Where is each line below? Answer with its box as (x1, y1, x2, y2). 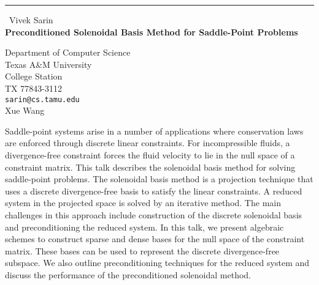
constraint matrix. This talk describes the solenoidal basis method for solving (5, 160, 296, 173)
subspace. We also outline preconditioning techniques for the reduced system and (5, 256, 310, 269)
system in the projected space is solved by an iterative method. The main (5, 196, 281, 209)
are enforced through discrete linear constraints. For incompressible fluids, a (5, 136, 290, 149)
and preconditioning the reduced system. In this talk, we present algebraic (5, 220, 284, 233)
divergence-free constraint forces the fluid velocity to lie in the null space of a (5, 149, 295, 161)
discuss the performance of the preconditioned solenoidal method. (5, 268, 252, 281)
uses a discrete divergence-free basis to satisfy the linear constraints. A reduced (5, 184, 302, 197)
